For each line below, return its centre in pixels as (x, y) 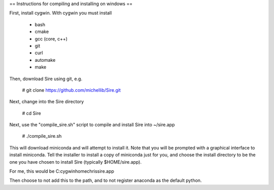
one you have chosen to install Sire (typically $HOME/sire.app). (76, 162)
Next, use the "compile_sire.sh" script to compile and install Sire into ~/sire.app (92, 125)
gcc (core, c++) (51, 39)
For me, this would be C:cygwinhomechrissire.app (62, 171)
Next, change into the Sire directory (47, 102)
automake (45, 60)
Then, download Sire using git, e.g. (46, 79)
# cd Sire (31, 113)
